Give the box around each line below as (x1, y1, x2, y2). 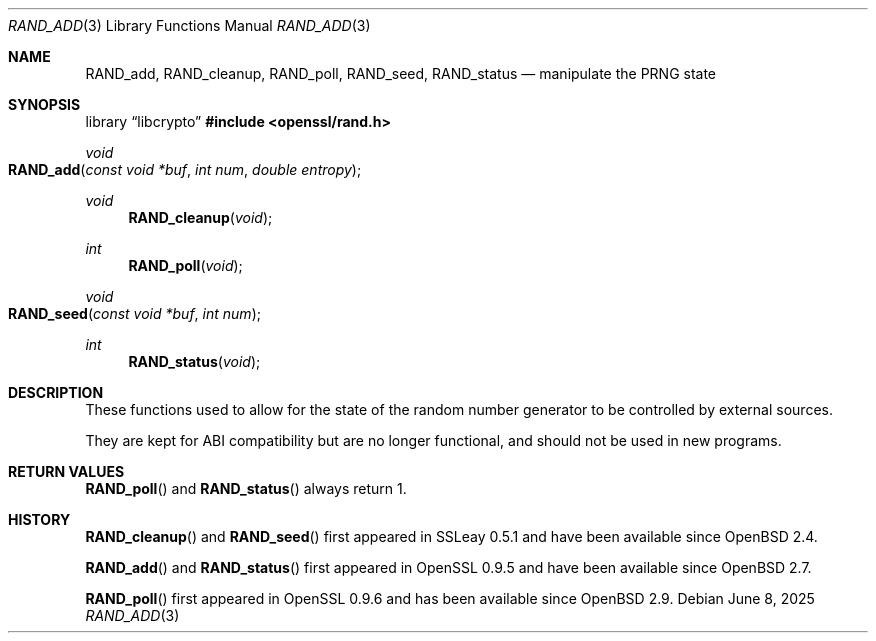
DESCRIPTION (8, 384, 104, 401)
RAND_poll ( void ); (128, 257, 243, 274)
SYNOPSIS (8, 96, 81, 113)
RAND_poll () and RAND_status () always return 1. (85, 480, 407, 497)
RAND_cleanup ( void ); (128, 209, 273, 226)
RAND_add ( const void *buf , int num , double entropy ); (8, 161, 362, 178)
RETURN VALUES (8, 463, 125, 480)
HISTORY (8, 511, 71, 528)
